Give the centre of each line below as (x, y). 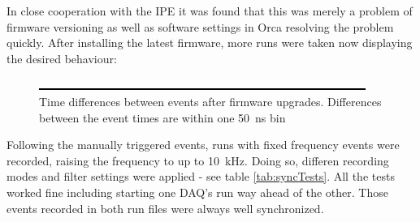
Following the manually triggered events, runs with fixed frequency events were (203, 145)
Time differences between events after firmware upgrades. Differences (210, 101)
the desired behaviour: (62, 58)
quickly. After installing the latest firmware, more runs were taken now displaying (210, 43)
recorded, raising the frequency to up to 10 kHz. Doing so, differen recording (198, 160)
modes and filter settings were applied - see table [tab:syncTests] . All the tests (201, 176)
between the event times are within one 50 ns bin (162, 117)
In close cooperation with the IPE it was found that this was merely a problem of (210, 11)
